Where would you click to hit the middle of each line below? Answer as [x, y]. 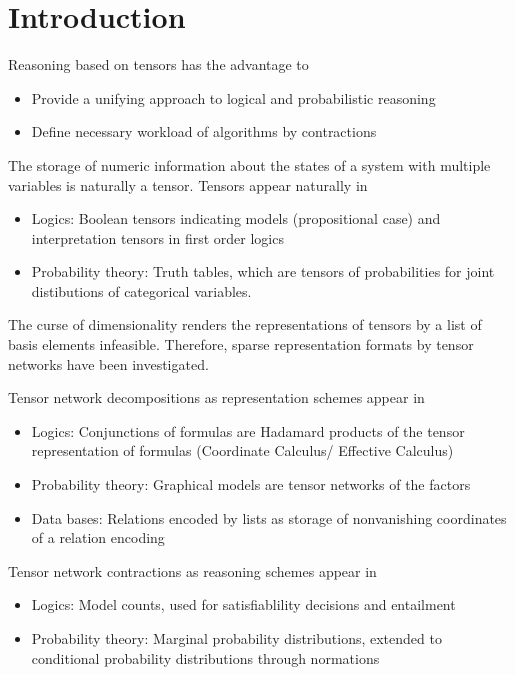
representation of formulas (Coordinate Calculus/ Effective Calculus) [242, 450]
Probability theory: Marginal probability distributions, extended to [236, 638]
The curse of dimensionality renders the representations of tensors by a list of [245, 324]
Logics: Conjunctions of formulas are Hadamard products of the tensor [248, 430]
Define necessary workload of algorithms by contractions [204, 131]
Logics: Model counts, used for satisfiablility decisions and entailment [243, 604]
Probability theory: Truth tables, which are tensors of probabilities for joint [263, 271]
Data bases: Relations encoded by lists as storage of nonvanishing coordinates [269, 517]
